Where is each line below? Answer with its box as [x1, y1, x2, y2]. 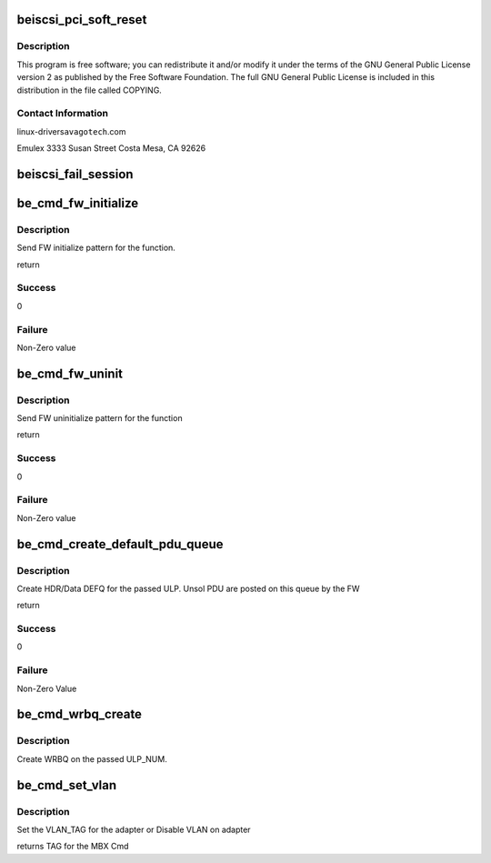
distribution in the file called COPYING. [16, 85, 163, 95]
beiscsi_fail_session [16, 166, 134, 182]
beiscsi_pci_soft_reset [16, 12, 147, 27]
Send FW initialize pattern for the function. [16, 242, 176, 254]
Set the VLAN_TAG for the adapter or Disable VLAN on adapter [16, 824, 251, 835]
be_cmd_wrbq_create [16, 707, 143, 722]
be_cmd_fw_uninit [16, 366, 123, 381]
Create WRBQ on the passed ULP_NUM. [16, 753, 167, 764]
